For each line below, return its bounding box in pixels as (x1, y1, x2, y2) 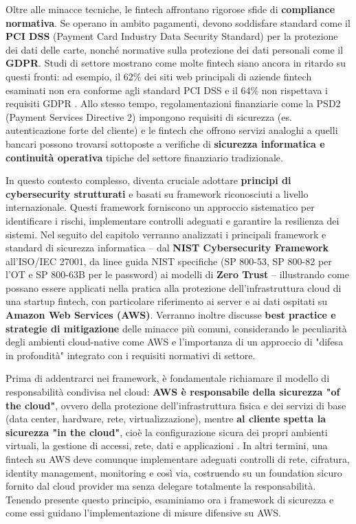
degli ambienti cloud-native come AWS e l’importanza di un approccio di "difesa (5, 334, 344, 349)
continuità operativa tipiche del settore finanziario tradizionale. (5, 150, 283, 164)
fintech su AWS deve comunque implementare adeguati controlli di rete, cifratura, (5, 452, 350, 466)
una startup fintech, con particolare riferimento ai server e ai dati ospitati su (5, 294, 328, 308)
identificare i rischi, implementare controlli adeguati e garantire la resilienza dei (5, 213, 340, 227)
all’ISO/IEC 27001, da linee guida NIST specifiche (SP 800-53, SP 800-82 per (5, 253, 332, 268)
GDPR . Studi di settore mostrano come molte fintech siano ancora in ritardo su (5, 56, 346, 70)
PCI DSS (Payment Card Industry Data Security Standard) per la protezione (5, 29, 338, 43)
